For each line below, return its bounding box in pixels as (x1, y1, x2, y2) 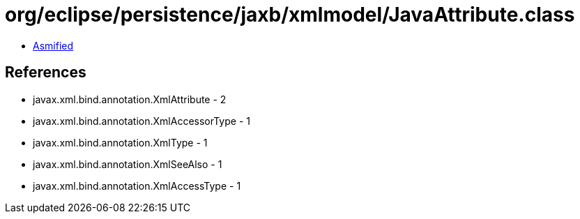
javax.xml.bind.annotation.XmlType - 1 (33, 136, 208, 149)
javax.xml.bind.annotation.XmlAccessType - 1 (33, 179, 241, 192)
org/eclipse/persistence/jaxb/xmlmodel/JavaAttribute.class (5, 3, 575, 27)
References (5, 63, 86, 82)
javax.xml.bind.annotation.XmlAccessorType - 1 (33, 114, 250, 127)
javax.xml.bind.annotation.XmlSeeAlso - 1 (33, 158, 222, 170)
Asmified (33, 39, 74, 52)
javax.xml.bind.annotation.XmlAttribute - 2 (33, 93, 227, 105)
